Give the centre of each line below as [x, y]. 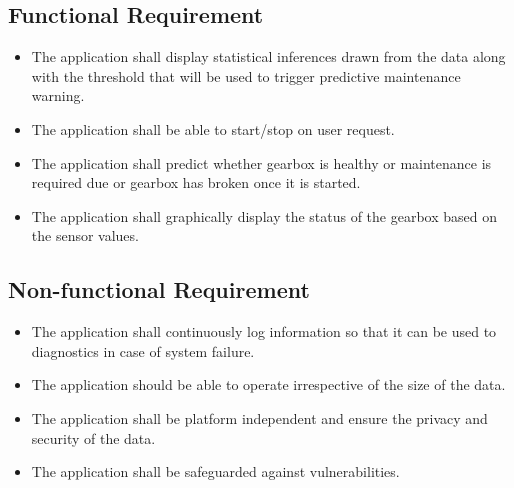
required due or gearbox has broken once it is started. [196, 182]
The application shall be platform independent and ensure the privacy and [259, 417]
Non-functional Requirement [159, 289]
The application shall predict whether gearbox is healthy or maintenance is [261, 162]
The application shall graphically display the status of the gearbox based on [264, 215]
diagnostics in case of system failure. [143, 350]
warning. [58, 95]
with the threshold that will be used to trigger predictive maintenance [246, 75]
